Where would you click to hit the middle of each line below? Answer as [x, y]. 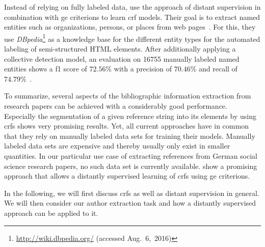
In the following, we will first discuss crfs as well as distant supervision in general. [132, 193]
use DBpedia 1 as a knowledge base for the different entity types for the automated [132, 38]
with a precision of [143, 69]
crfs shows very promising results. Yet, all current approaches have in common [126, 126]
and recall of [218, 69]
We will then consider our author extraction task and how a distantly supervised [130, 203]
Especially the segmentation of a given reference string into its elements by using [130, 116]
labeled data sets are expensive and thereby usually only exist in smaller [117, 146]
